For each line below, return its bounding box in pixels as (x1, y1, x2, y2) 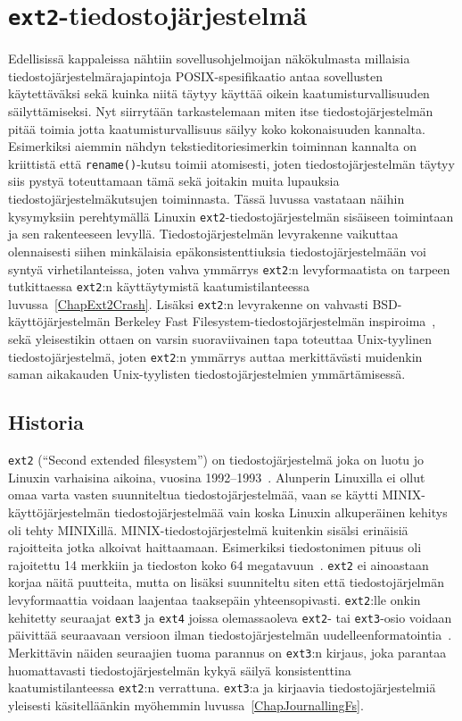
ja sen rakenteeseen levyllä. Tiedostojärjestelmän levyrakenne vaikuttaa (8, 224, 399, 243)
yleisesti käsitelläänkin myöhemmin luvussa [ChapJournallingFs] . (8, 695, 364, 714)
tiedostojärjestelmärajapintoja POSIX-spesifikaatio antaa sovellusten (8, 66, 383, 85)
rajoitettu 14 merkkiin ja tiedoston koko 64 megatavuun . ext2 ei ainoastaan (8, 555, 429, 574)
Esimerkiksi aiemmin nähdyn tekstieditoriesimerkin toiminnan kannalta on (8, 137, 417, 155)
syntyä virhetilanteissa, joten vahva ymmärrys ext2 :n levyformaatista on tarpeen (8, 259, 450, 278)
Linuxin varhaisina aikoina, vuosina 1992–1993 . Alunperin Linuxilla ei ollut (8, 467, 425, 486)
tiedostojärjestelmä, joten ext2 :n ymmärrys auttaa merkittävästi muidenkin (8, 347, 423, 365)
